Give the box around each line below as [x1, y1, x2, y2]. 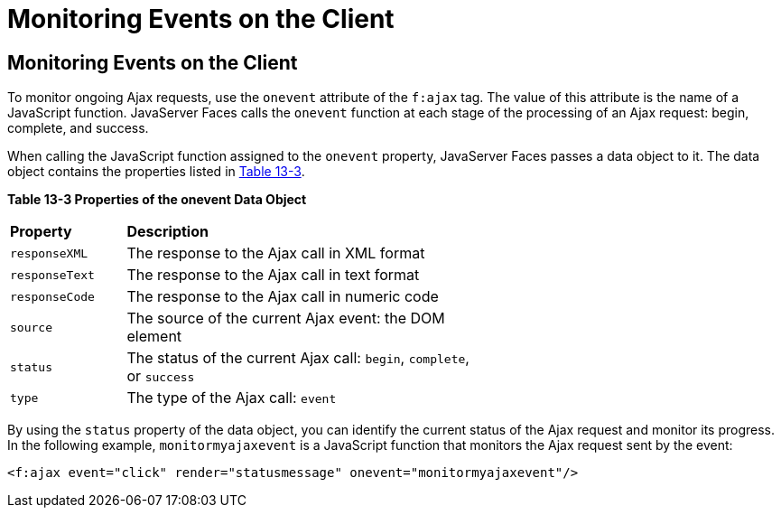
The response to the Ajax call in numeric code [126, 287, 439, 306]
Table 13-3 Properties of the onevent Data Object [7, 192, 307, 208]
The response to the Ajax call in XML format [126, 244, 425, 263]
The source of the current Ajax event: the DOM [126, 309, 445, 328]
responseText [10, 267, 95, 282]
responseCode [10, 289, 95, 304]
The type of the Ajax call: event [126, 389, 337, 407]
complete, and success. [7, 120, 149, 136]
